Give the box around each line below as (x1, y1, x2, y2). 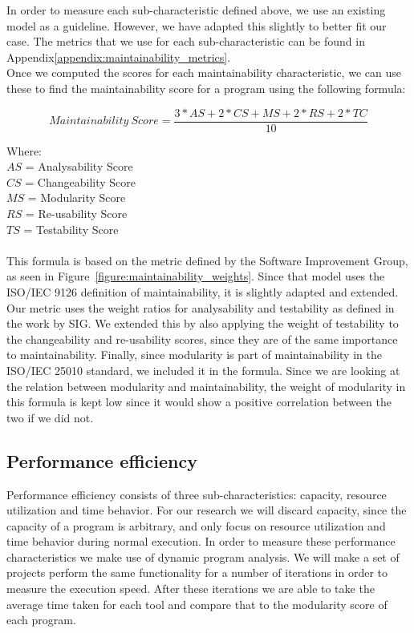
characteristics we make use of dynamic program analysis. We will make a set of (6, 548, 400, 565)
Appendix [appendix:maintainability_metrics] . (6, 48, 231, 65)
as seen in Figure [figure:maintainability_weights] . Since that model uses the (6, 268, 385, 284)
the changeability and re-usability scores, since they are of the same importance (6, 330, 398, 347)
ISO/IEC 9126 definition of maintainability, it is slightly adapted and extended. (6, 283, 399, 300)
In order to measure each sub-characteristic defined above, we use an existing (6, 2, 386, 18)
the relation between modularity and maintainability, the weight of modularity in (6, 377, 406, 394)
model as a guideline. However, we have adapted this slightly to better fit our (6, 17, 387, 34)
